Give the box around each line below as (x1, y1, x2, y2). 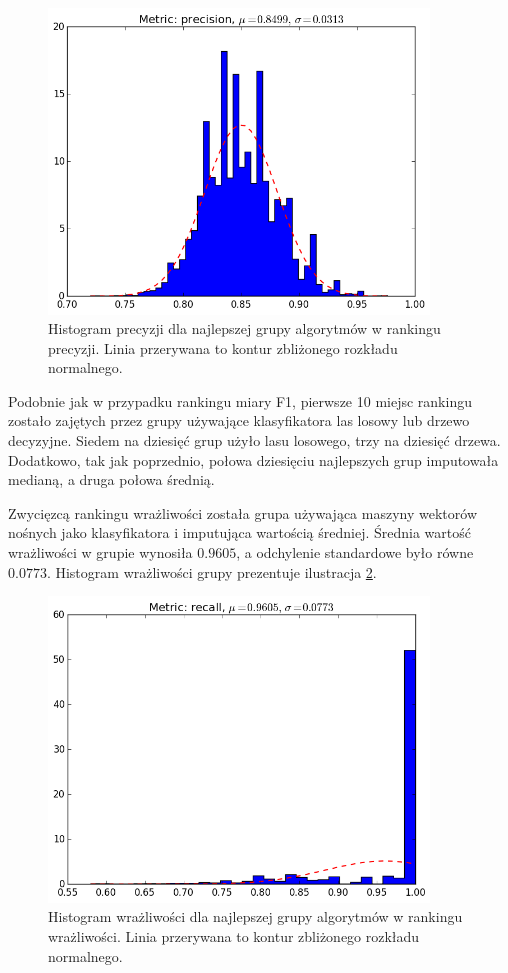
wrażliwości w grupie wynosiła (8, 542, 193, 563)
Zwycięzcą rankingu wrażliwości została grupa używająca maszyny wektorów (8, 502, 477, 523)
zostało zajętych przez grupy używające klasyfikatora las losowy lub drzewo (8, 410, 470, 431)
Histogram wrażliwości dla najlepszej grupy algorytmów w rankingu (48, 906, 463, 927)
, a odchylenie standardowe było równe (236, 542, 474, 563)
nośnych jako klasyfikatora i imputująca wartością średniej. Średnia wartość (8, 522, 471, 543)
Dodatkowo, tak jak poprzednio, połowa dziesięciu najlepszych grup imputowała (8, 449, 499, 470)
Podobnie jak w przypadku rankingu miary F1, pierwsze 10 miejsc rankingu (8, 390, 472, 411)
